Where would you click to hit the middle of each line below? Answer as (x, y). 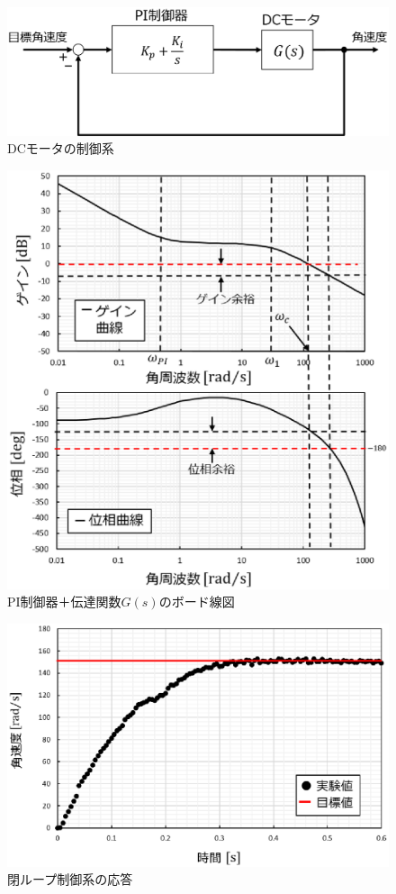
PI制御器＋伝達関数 (64, 602)
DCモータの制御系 (61, 148)
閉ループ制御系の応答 (70, 879)
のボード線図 (197, 602)
